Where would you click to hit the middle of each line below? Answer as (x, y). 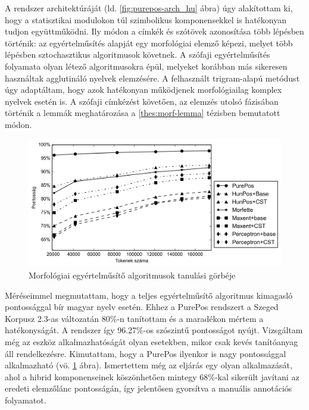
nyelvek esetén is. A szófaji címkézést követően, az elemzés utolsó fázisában (142, 101)
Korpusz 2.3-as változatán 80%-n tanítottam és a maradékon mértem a (134, 318)
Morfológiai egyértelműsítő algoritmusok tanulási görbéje (132, 275)
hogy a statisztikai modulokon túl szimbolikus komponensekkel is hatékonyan (146, 19)
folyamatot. (26, 400)
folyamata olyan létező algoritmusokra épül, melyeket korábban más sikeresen (146, 66)
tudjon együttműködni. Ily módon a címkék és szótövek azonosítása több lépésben (154, 31)
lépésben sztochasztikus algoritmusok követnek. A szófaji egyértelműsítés (138, 54)
